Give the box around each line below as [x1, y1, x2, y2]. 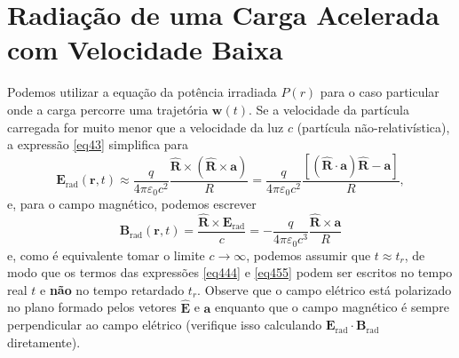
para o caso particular [320, 83, 439, 101]
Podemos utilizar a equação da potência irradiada [7, 83, 277, 101]
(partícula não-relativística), [297, 117, 450, 136]
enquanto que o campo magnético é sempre [215, 298, 449, 316]
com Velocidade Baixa [7, 31, 283, 68]
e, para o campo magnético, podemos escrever [7, 195, 257, 213]
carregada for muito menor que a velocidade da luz [7, 117, 284, 136]
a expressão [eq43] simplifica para [7, 135, 189, 154]
